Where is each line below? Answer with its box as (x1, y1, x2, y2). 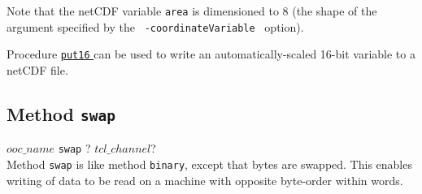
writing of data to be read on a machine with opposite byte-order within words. (7, 171, 403, 188)
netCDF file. (7, 61, 68, 78)
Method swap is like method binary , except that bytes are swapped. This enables (7, 156, 412, 172)
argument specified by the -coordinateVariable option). (7, 18, 304, 35)
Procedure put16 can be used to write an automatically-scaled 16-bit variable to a (7, 45, 415, 63)
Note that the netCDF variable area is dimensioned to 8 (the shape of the (7, 2, 377, 19)
